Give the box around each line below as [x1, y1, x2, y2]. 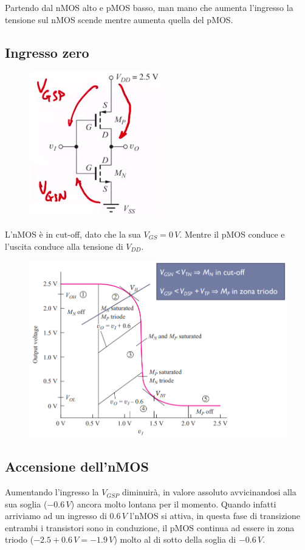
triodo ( [5, 533, 34, 546]
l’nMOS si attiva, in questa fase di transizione [129, 509, 301, 522]
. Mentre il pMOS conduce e [179, 227, 285, 240]
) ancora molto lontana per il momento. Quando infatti [70, 497, 276, 510]
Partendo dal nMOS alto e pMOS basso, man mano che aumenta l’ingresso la [5, 1, 293, 13]
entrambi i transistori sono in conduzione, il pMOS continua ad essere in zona [5, 521, 295, 534]
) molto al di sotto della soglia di [114, 533, 236, 546]
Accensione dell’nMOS [5, 457, 149, 476]
